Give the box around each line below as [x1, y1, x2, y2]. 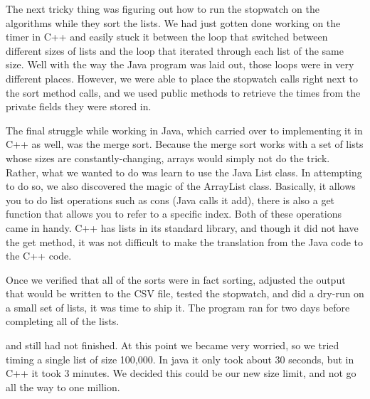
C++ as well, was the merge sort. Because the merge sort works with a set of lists [6, 137, 364, 151]
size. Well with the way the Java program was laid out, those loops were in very [6, 57, 354, 72]
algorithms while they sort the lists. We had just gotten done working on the [6, 15, 341, 30]
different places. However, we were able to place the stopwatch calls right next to [6, 70, 358, 85]
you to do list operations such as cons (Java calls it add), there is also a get [6, 192, 335, 207]
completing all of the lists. [6, 314, 120, 329]
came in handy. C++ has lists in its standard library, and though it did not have [6, 220, 359, 235]
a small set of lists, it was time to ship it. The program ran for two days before [6, 299, 350, 314]
